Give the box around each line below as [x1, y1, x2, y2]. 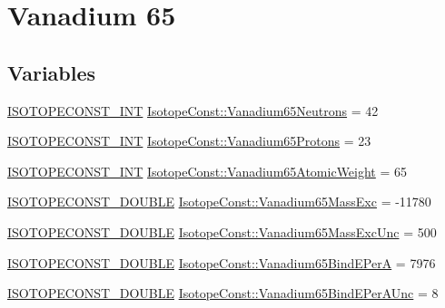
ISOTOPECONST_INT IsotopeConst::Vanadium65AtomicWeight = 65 [7, 161, 408, 180]
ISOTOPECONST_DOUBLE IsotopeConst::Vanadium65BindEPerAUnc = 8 [7, 284, 439, 303]
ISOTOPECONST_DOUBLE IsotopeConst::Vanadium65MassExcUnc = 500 [7, 222, 437, 241]
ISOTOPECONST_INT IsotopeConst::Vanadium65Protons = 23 [7, 131, 371, 150]
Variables [7, 58, 96, 86]
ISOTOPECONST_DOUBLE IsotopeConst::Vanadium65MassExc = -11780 [7, 192, 431, 211]
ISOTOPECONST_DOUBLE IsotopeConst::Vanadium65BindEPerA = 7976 [7, 253, 436, 272]
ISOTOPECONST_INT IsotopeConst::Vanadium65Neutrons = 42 [7, 101, 379, 120]
